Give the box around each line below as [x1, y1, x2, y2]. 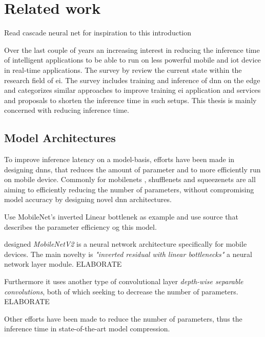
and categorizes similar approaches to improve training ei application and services [4, 85, 261, 95]
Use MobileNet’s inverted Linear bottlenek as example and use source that [4, 211, 238, 222]
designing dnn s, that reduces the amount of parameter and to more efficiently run [4, 164, 261, 174]
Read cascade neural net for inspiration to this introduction [4, 27, 192, 38]
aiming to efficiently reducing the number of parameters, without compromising [4, 184, 254, 194]
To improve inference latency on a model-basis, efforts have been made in [4, 154, 235, 165]
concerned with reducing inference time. [4, 105, 129, 115]
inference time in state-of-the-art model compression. [4, 323, 170, 334]
